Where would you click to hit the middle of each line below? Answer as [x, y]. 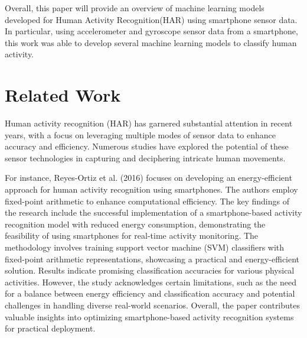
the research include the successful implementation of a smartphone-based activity [153, 212]
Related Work [63, 95]
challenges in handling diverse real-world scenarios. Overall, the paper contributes [153, 305]
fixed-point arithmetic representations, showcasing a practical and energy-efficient [152, 259]
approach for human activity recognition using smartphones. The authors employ [151, 189]
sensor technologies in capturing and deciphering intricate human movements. [145, 157]
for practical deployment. [50, 328]
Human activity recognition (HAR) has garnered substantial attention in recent [149, 123]
